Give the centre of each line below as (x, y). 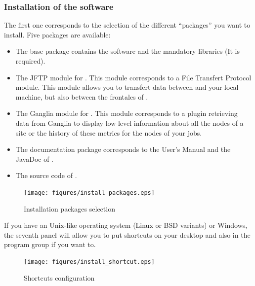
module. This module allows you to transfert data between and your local (127, 87)
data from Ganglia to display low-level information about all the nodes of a (129, 123)
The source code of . (46, 175)
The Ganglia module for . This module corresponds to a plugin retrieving (127, 113)
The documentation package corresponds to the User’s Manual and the (123, 149)
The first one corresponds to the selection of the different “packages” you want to (127, 25)
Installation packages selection (69, 208)
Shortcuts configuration (59, 277)
